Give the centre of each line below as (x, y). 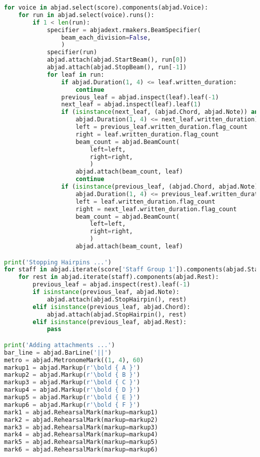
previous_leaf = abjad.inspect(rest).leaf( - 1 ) (111, 285)
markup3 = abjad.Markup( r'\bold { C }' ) (72, 383)
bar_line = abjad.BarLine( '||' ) (58, 352)
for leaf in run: (75, 74)
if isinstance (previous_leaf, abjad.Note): (106, 292)
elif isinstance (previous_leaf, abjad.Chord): (111, 307)
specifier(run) (72, 52)
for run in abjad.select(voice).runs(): (86, 15)
